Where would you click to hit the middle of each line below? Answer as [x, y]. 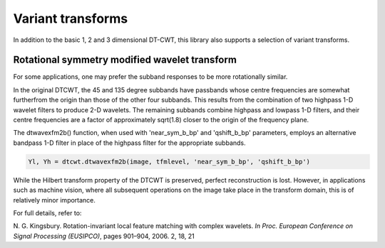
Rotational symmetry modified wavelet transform [125, 60]
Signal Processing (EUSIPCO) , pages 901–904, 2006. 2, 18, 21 [104, 236]
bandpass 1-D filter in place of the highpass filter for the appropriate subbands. [129, 143]
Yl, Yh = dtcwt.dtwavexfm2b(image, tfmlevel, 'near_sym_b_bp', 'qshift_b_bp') [169, 161]
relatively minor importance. [55, 200]
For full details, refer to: [47, 212]
